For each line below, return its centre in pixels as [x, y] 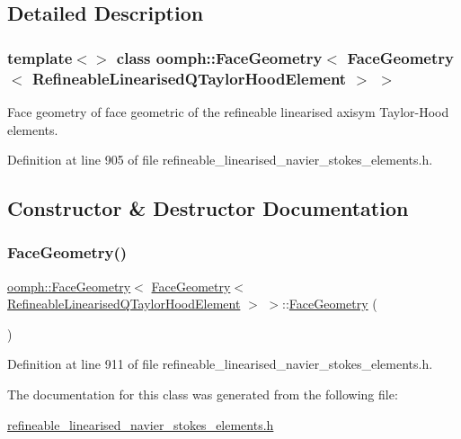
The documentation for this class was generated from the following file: [203, 394]
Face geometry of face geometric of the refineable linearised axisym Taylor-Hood [228, 111]
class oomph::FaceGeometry [219, 57]
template [40, 57]
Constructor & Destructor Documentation [208, 208]
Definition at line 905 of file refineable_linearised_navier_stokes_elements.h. [220, 160]
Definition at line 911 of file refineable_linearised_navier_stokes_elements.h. [220, 364]
